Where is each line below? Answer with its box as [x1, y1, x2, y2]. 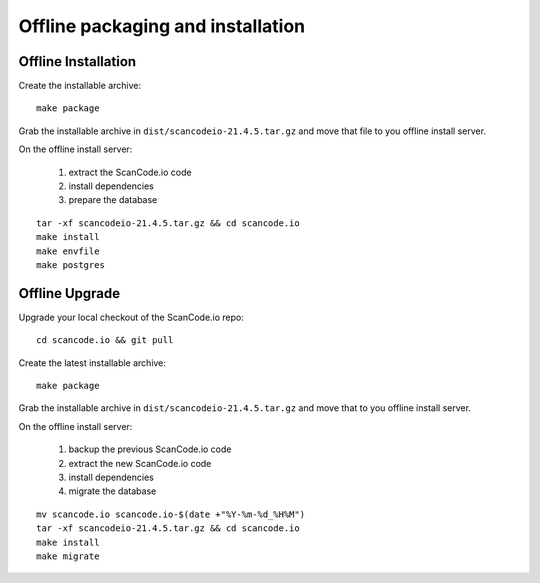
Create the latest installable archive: [18, 356, 167, 369]
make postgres [36, 259, 105, 270]
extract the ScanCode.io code [68, 166, 192, 178]
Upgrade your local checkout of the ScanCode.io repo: [18, 311, 244, 323]
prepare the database [68, 194, 158, 206]
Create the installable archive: [18, 80, 142, 92]
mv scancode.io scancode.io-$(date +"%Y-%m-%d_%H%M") [36, 508, 305, 520]
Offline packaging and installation [18, 15, 305, 37]
